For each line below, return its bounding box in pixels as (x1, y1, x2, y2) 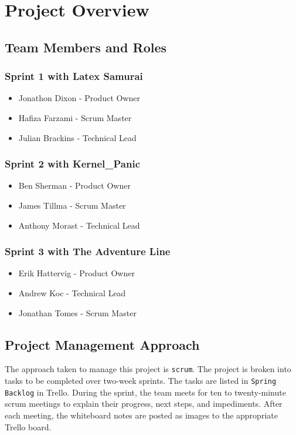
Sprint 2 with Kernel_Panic (5, 156, 141, 171)
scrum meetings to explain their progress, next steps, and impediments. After (5, 397, 283, 410)
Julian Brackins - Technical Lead (18, 131, 137, 143)
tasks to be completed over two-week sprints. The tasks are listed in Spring (5, 374, 277, 387)
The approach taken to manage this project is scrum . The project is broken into (5, 363, 291, 375)
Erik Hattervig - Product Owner (18, 267, 135, 279)
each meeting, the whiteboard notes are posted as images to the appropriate (5, 409, 278, 421)
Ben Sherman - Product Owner (18, 179, 131, 192)
